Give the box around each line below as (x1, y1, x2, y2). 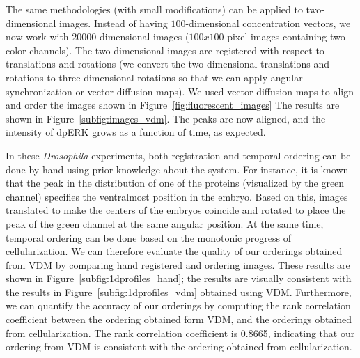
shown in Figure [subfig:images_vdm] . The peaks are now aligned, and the (6, 111, 326, 125)
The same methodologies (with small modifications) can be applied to (6, 2, 303, 16)
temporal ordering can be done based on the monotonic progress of (6, 230, 291, 244)
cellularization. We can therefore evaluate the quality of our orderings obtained (6, 244, 343, 258)
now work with (6, 29, 69, 44)
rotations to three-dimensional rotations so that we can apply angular (6, 70, 303, 84)
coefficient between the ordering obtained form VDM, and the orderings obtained (6, 312, 352, 327)
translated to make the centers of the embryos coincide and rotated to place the (6, 203, 346, 217)
